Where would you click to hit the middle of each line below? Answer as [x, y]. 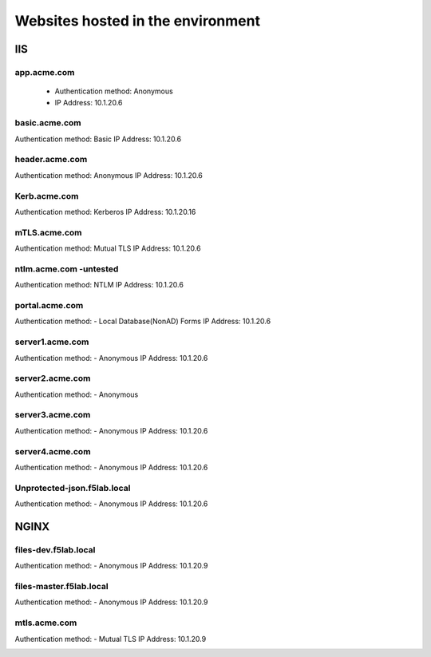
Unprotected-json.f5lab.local [73, 488]
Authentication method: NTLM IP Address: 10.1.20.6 [99, 285]
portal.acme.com [49, 305]
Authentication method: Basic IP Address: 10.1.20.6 [98, 139]
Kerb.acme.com [47, 196]
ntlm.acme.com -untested [67, 269]
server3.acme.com [53, 415]
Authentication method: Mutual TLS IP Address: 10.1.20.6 [108, 248]
